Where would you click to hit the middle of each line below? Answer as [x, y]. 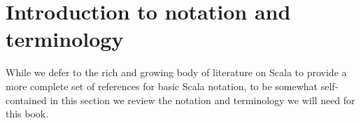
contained [26, 100]
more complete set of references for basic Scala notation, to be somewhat [162, 86]
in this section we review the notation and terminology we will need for [203, 100]
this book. [27, 114]
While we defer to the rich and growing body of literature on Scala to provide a [176, 72]
